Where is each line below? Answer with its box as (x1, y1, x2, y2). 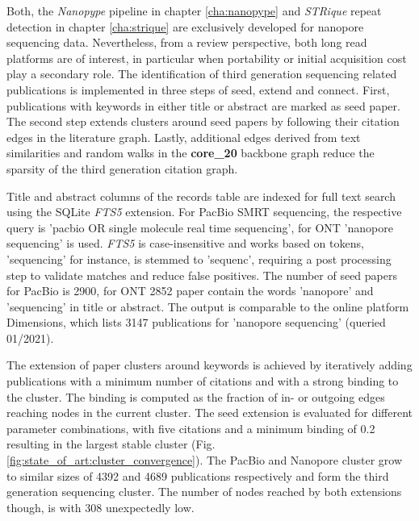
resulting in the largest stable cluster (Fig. (6, 436, 216, 452)
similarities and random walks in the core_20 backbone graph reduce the (6, 144, 375, 161)
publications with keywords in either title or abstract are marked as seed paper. (6, 97, 400, 114)
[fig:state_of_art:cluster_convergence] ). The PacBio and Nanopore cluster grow (6, 452, 403, 469)
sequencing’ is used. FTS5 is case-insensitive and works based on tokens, (6, 235, 364, 252)
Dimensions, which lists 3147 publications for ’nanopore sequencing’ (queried (6, 314, 386, 331)
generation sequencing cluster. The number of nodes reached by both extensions (6, 483, 402, 500)
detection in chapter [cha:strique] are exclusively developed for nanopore (6, 18, 364, 35)
